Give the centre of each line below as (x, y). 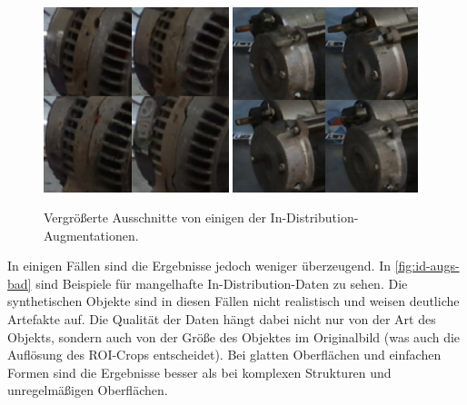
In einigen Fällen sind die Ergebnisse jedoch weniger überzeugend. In (199, 266)
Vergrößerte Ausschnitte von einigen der (155, 217)
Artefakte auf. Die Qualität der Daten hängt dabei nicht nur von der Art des (222, 319)
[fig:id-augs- (427, 266)
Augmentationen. (91, 235)
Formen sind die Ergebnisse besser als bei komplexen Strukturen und (199, 372)
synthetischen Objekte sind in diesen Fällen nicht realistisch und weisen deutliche (233, 301)
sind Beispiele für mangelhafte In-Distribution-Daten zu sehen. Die (222, 283)
